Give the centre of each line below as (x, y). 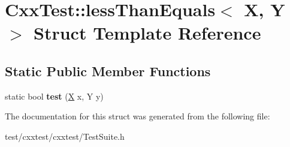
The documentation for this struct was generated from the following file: (138, 116)
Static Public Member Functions (108, 70)
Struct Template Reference (147, 33)
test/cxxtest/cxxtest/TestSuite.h (65, 136)
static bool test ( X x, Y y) (54, 96)
